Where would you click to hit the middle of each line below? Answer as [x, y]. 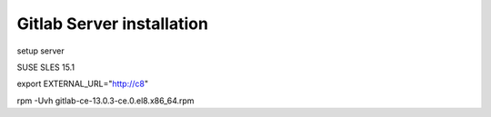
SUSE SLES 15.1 [46, 67]
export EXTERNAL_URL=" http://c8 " [83, 84]
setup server [40, 51]
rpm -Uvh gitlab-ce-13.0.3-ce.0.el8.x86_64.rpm [105, 101]
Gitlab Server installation [113, 24]
